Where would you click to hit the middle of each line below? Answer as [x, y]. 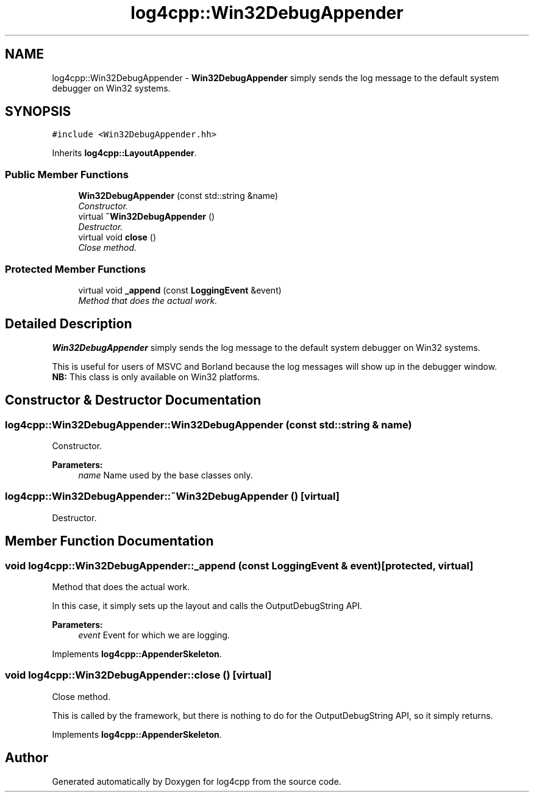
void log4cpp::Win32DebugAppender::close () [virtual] [138, 675]
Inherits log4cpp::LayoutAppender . [124, 153]
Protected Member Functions [76, 269]
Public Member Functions [67, 174]
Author [27, 758]
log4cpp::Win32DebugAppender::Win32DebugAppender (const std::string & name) [208, 424]
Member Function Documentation [109, 541]
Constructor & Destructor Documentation [133, 400]
